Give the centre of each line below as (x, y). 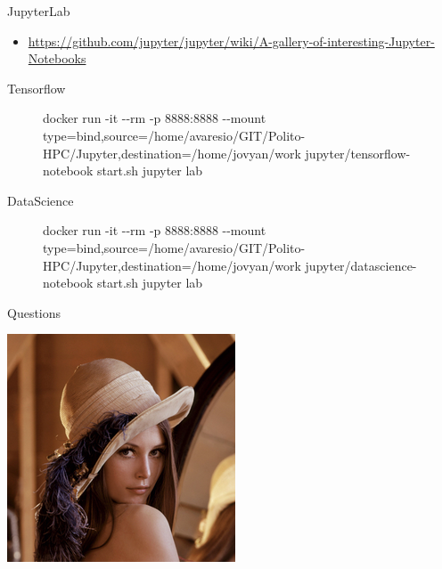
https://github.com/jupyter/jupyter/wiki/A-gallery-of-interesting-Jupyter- (231, 41)
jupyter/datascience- (361, 265)
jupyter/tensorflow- (358, 153)
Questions (34, 312)
